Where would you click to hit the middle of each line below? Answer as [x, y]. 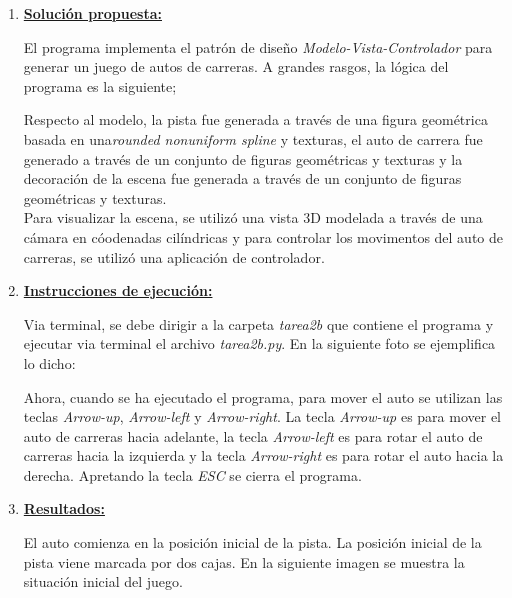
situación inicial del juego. [103, 581]
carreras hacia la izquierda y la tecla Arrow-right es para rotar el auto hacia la [263, 455]
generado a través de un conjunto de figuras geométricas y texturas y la [243, 158]
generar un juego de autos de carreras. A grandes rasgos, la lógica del [236, 66]
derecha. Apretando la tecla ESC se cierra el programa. [192, 474]
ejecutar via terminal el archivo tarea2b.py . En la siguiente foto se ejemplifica [259, 343]
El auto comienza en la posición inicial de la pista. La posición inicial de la [252, 542]
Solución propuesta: [92, 13]
